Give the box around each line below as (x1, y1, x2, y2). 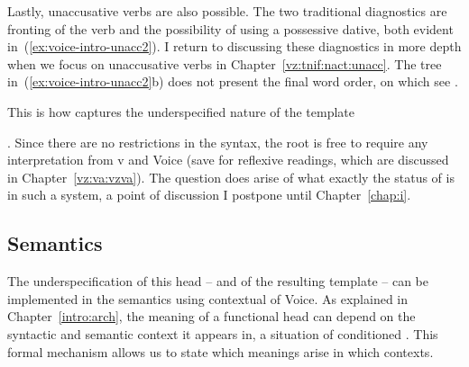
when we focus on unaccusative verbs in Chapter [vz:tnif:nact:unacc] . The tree (7, 54, 442, 73)
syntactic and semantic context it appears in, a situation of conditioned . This (7, 324, 438, 343)
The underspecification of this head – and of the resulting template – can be (7, 272, 428, 291)
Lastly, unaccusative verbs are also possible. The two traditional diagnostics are (7, 2, 447, 20)
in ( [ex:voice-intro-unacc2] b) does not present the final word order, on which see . (7, 72, 458, 91)
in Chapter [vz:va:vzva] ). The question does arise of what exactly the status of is (7, 167, 455, 186)
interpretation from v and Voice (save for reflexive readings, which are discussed (7, 150, 449, 169)
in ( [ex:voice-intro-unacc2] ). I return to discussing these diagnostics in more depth (7, 37, 462, 56)
